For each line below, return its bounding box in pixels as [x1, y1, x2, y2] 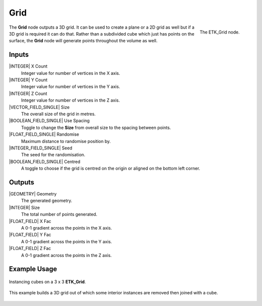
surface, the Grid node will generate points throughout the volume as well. [9, 38, 158, 44]
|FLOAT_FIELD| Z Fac [9, 246, 51, 252]
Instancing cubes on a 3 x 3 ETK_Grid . [9, 279, 86, 285]
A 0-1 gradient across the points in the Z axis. [21, 252, 112, 258]
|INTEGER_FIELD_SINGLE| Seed [9, 145, 72, 151]
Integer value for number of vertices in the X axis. [21, 70, 120, 76]
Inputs [9, 51, 29, 59]
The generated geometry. [21, 198, 72, 204]
